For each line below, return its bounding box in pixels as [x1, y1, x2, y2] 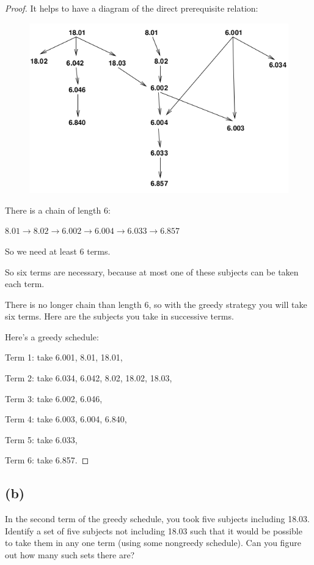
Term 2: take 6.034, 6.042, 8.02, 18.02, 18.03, [5, 372, 172, 384]
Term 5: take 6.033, [5, 433, 78, 446]
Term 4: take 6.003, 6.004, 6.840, [5, 413, 127, 425]
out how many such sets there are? [5, 548, 135, 561]
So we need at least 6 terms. [5, 244, 111, 257]
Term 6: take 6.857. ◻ [5, 454, 89, 466]
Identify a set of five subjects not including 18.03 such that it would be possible [5, 524, 302, 537]
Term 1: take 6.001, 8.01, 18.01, [5, 351, 123, 364]
